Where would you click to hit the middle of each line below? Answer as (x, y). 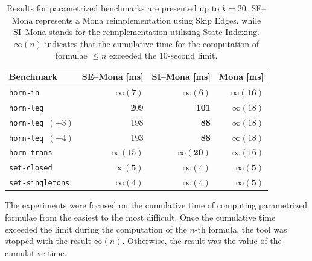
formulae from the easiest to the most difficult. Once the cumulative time (140, 217)
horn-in (24, 93)
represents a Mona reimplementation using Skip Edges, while (148, 20)
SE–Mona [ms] (113, 76)
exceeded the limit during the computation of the (96, 229)
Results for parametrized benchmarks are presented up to (113, 8)
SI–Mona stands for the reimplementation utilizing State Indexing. (136, 32)
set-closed (31, 168)
